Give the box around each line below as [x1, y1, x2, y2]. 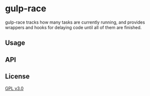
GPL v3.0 [5, 85, 24, 91]
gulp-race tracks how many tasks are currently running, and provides [5, 19, 146, 25]
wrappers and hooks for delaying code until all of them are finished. [5, 24, 142, 30]
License [5, 72, 30, 81]
